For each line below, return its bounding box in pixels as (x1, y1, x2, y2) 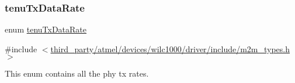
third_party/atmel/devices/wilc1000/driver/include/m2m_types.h (50, 42, 290, 55)
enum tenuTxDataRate (5, 23, 87, 35)
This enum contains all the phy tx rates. (5, 67, 149, 80)
